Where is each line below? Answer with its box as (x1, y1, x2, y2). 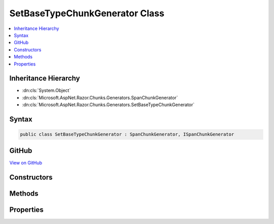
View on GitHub (9, 159, 43, 166)
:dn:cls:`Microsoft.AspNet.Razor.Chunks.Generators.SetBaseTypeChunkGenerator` (22, 102, 195, 108)
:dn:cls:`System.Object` (22, 87, 71, 93)
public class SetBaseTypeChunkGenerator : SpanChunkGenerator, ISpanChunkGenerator (20, 132, 234, 137)
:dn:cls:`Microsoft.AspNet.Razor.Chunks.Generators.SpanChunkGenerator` (22, 94, 178, 101)
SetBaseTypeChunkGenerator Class (9, 8, 164, 19)
